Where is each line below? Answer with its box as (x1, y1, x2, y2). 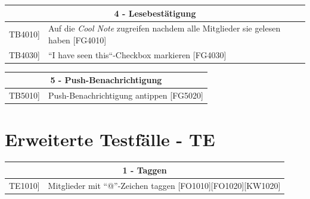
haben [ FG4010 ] (48, 33, 107, 46)
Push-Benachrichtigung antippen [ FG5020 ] (48, 89, 203, 102)
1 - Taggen (122, 163, 167, 176)
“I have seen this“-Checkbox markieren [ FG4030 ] (48, 48, 227, 61)
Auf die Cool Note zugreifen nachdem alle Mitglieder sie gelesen (48, 22, 281, 34)
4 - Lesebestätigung (114, 7, 196, 19)
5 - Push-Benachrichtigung (50, 74, 162, 86)
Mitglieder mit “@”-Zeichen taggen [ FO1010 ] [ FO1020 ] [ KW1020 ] (48, 179, 281, 191)
